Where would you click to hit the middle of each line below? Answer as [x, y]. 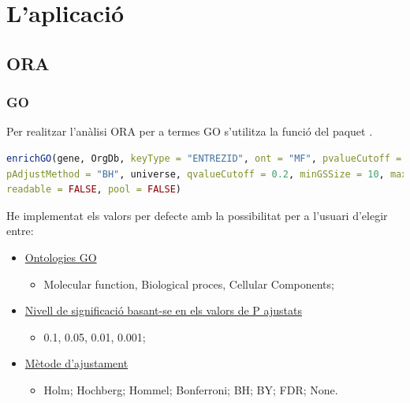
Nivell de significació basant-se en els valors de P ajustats [163, 310]
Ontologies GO [61, 257]
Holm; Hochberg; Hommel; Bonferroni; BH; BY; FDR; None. [191, 389]
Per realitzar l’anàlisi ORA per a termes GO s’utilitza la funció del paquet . [190, 131]
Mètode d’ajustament [76, 363]
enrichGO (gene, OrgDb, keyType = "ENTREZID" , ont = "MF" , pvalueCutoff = [204, 158]
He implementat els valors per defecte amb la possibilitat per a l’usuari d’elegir [197, 215]
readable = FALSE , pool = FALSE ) [94, 190]
